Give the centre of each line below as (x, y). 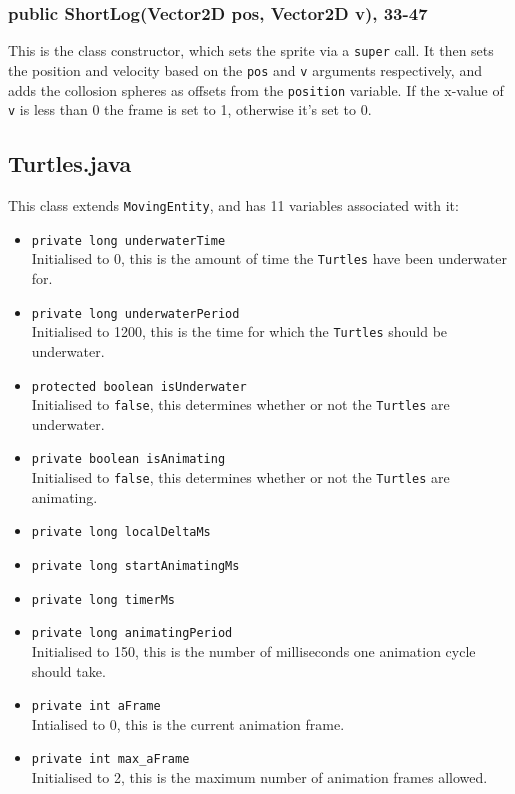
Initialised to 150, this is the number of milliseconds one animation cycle (253, 650)
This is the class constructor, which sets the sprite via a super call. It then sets (251, 50)
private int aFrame (96, 706)
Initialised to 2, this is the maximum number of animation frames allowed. (259, 777)
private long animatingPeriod (132, 633)
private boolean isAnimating (128, 459)
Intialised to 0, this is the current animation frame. (188, 723)
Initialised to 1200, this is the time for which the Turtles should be (239, 331)
